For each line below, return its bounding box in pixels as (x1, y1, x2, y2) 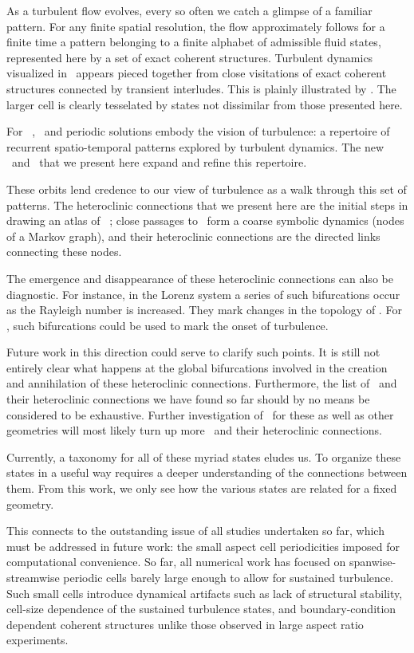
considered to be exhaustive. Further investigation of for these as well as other (6, 406, 394, 423)
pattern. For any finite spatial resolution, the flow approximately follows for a (6, 18, 385, 34)
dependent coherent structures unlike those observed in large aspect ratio (6, 616, 364, 632)
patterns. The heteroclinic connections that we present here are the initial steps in (6, 196, 408, 213)
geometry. (6, 495, 54, 512)
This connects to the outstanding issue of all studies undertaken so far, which (6, 522, 384, 539)
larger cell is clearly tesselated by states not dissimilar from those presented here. (6, 96, 403, 112)
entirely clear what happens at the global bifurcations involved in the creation (6, 359, 388, 376)
